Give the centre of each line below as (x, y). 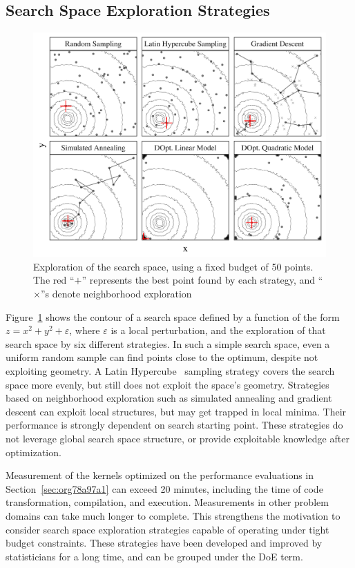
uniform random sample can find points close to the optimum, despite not (162, 357)
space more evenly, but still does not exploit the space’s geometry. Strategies (167, 384)
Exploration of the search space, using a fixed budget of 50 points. (173, 266)
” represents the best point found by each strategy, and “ (202, 280)
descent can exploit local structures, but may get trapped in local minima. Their (176, 411)
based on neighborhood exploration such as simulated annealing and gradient (169, 398)
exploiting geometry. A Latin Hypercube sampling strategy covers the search (170, 370)
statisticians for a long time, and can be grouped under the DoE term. (154, 556)
